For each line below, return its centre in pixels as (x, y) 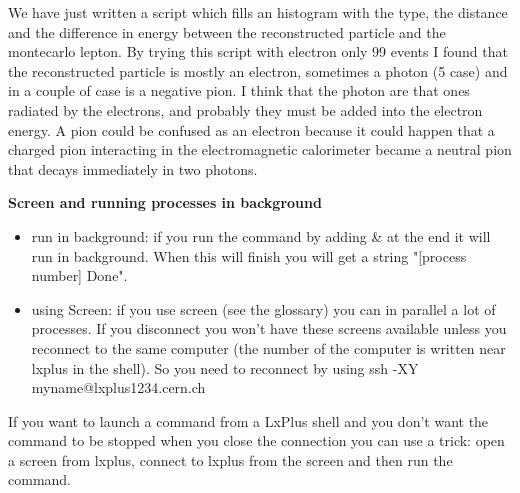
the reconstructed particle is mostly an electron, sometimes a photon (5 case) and (258, 70)
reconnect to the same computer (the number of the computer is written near (268, 347)
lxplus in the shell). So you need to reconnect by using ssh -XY (225, 367)
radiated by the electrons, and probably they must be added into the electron (245, 109)
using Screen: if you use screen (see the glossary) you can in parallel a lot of (263, 308)
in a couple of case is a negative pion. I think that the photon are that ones (239, 90)
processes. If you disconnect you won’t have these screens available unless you (269, 328)
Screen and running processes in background (165, 202)
